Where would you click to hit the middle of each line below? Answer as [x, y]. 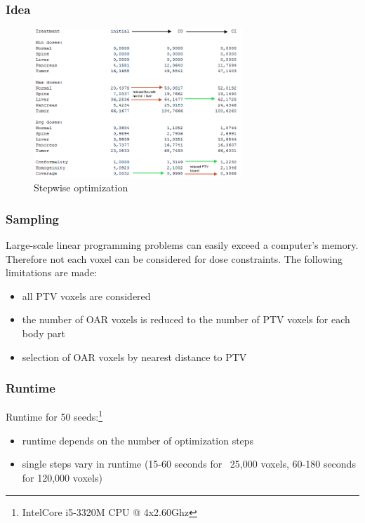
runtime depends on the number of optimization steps [138, 440]
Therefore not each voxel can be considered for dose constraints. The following [174, 258]
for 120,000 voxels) [62, 477]
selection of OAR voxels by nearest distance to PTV [134, 356]
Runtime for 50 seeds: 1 [54, 416]
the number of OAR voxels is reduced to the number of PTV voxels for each [186, 319]
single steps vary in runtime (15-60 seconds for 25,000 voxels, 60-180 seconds [189, 464]
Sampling [33, 218]
